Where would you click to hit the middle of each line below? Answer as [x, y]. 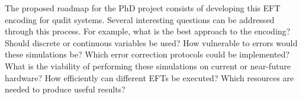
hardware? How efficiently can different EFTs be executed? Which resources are [150, 77]
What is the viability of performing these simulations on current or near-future [148, 66]
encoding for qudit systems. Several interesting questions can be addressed [140, 19]
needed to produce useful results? [65, 89]
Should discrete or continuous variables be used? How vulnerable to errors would [151, 42]
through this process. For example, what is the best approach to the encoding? [148, 31]
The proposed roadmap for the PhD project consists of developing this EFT [143, 8]
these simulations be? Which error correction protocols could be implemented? [147, 54]
